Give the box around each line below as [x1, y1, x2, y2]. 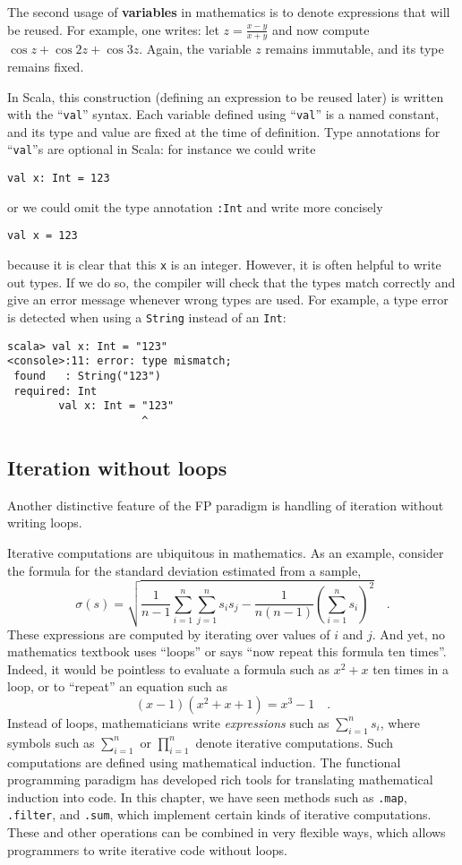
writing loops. [7, 513, 82, 532]
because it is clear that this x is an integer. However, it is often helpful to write [7, 255, 441, 274]
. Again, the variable [139, 39, 252, 58]
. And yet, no [372, 624, 446, 643]
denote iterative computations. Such [195, 732, 394, 751]
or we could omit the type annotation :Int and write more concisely [7, 197, 383, 216]
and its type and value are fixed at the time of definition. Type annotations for [7, 122, 441, 141]
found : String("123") [13, 369, 161, 382]
